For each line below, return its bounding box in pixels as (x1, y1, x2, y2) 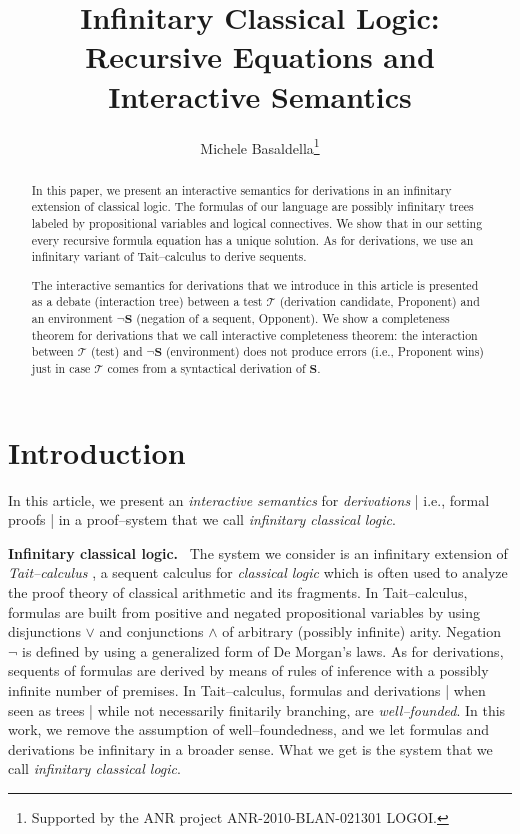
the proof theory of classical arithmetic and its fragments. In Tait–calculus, (8, 581, 468, 602)
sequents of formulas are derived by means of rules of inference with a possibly (8, 660, 489, 681)
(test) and (90, 343, 143, 360)
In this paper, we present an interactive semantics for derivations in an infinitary (31, 181, 452, 198)
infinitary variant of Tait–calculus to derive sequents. (31, 248, 307, 265)
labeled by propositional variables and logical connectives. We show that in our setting (31, 214, 483, 231)
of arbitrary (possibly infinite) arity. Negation (222, 621, 502, 642)
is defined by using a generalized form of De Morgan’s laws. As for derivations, (22, 640, 504, 661)
